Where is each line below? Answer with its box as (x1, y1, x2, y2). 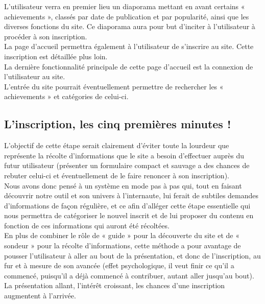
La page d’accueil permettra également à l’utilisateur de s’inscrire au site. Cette (4, 41, 254, 52)
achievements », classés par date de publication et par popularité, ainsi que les (4, 11, 249, 21)
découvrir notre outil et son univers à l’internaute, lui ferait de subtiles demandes (4, 190, 259, 201)
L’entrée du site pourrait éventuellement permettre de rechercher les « (4, 81, 224, 91)
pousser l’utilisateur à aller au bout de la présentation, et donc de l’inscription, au (4, 250, 261, 261)
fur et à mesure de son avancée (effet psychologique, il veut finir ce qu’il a (4, 260, 234, 271)
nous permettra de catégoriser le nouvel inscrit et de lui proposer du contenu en (4, 210, 254, 221)
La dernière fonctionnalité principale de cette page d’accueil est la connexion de (4, 61, 253, 72)
